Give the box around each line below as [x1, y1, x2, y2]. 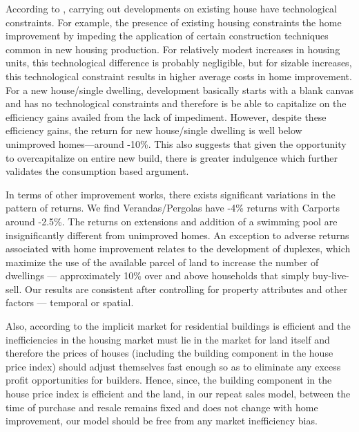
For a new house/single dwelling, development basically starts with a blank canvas [6, 82, 353, 97]
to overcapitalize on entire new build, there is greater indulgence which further [6, 150, 338, 165]
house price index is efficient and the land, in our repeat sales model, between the [6, 386, 351, 401]
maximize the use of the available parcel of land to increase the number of [6, 254, 319, 269]
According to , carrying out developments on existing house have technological [6, 1, 337, 15]
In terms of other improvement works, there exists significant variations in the [6, 187, 336, 201]
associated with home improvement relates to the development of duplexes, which [6, 241, 351, 256]
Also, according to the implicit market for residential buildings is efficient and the [6, 319, 351, 333]
